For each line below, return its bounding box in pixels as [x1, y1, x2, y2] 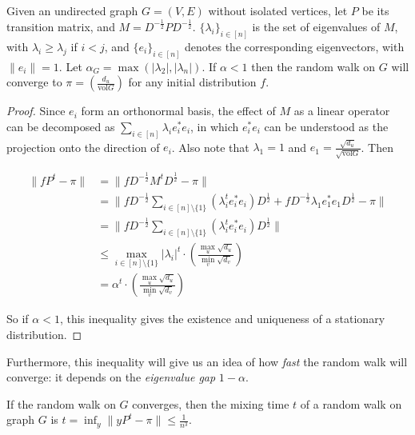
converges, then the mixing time [132, 395, 289, 412]
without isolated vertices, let [208, 2, 348, 18]
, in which [190, 118, 239, 134]
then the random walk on [251, 58, 376, 74]
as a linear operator [293, 102, 390, 119]
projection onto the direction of [6, 138, 160, 155]
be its [361, 2, 389, 18]
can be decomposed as [6, 118, 115, 134]
